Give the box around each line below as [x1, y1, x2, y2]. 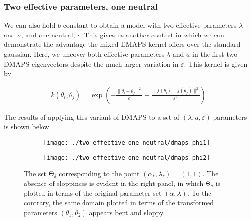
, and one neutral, [21, 29, 75, 39]
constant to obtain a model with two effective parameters [63, 20, 237, 30]
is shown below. [4, 121, 51, 132]
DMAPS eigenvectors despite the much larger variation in [4, 58, 179, 69]
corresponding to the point [59, 168, 140, 179]
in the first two [192, 49, 238, 59]
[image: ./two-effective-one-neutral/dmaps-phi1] [43, 139, 210, 146]
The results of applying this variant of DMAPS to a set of [4, 111, 180, 122]
